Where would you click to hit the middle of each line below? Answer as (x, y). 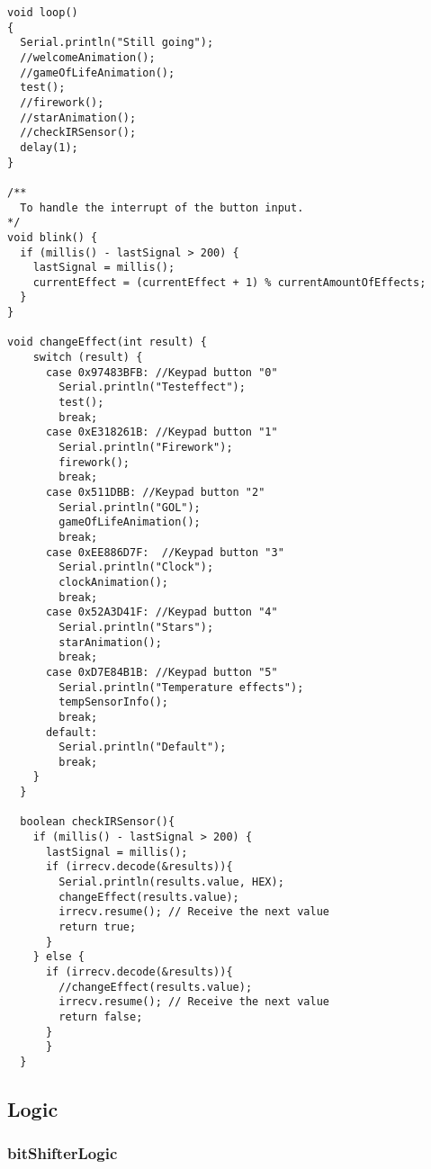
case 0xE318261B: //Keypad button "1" (162, 432)
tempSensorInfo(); (113, 702)
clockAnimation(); (113, 582)
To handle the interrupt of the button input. (162, 207)
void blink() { (53, 237)
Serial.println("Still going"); (117, 43)
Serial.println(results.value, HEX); (171, 882)
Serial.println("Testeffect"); (152, 387)
